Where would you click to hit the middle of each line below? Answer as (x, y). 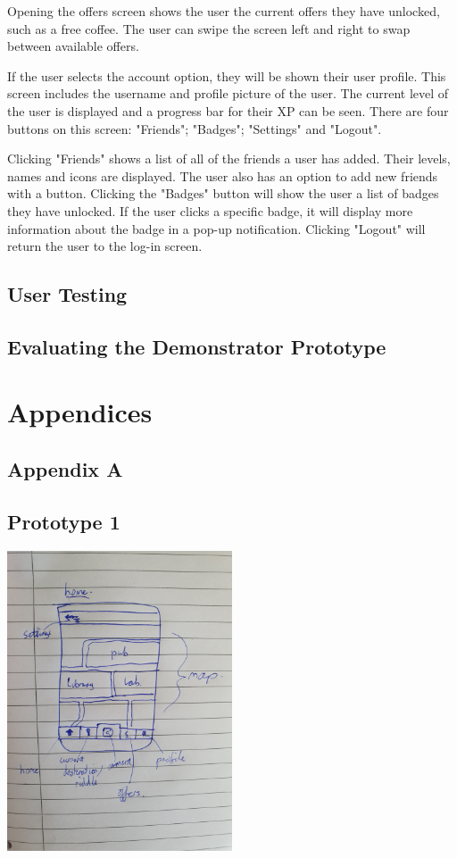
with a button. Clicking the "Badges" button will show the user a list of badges (223, 193)
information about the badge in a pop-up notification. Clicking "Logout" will (216, 228)
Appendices (80, 412)
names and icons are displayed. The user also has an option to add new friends (223, 175)
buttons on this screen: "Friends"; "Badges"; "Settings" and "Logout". (195, 128)
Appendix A (65, 469)
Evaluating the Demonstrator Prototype (197, 346)
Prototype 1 (64, 521)
